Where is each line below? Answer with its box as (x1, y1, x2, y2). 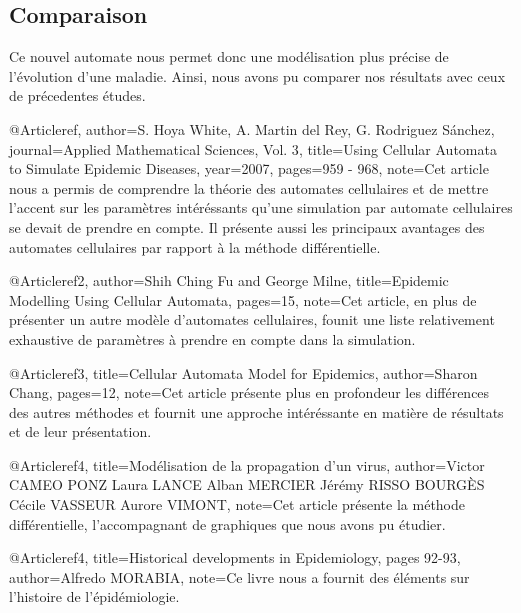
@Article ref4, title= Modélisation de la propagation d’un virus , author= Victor (9, 454, 485, 475)
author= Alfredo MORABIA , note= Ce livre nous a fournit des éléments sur (9, 566, 470, 587)
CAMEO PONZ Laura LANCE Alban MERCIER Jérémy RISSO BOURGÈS (9, 474, 485, 495)
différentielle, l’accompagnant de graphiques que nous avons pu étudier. (9, 513, 446, 534)
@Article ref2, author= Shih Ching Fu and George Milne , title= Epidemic (9, 270, 449, 291)
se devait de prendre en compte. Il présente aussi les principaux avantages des (9, 216, 485, 237)
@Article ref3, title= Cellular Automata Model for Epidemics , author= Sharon (9, 362, 478, 383)
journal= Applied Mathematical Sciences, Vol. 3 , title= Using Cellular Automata (9, 138, 497, 159)
